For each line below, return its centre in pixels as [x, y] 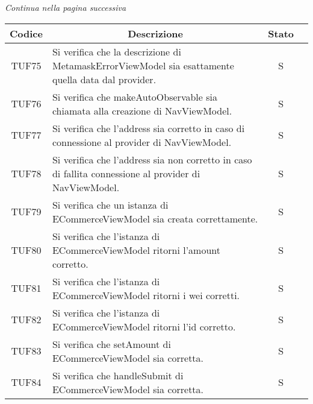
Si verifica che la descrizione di [116, 51]
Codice [26, 33]
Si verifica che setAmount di [111, 344]
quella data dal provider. [104, 79]
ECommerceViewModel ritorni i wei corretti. [146, 295]
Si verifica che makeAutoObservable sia [135, 96]
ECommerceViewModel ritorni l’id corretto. [144, 326]
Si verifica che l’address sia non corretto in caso [152, 159]
